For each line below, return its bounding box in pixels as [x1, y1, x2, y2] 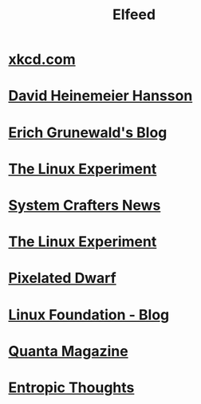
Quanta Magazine [8, 342, 129, 360]
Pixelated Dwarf [8, 269, 117, 288]
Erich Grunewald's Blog [8, 124, 167, 141]
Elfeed [112, 6, 156, 24]
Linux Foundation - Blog [8, 305, 170, 324]
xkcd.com [8, 50, 76, 69]
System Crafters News [8, 196, 161, 214]
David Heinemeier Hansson [8, 87, 193, 105]
